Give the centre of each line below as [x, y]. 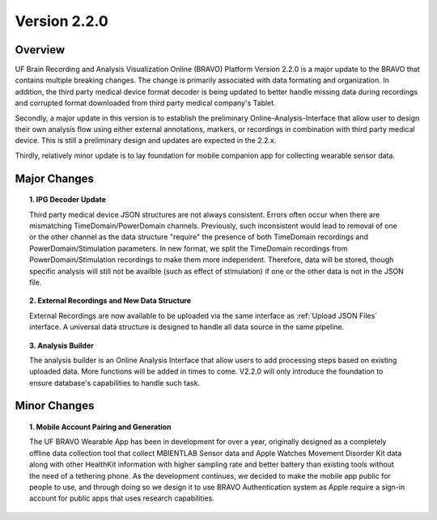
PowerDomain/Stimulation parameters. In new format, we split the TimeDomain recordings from [189, 248]
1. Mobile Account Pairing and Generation [100, 427]
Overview [40, 50]
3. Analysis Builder [62, 345]
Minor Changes [55, 406]
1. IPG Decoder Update [68, 200]
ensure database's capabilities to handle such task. [115, 383]
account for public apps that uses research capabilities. [122, 498]
